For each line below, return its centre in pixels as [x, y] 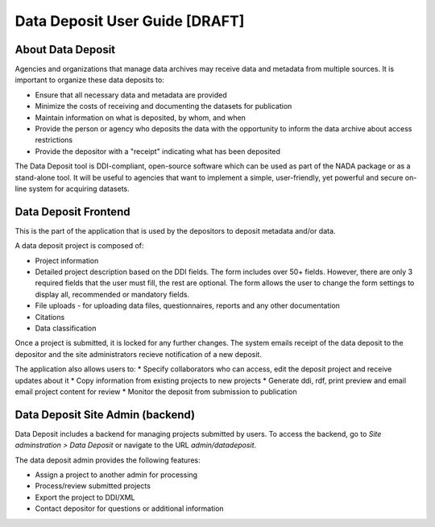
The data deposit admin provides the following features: [108, 460]
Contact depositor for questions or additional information [130, 508]
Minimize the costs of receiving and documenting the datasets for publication [164, 106]
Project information [67, 260]
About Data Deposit [65, 50]
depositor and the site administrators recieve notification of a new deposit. [138, 354]
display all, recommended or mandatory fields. [112, 294]
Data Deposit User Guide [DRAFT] [130, 21]
